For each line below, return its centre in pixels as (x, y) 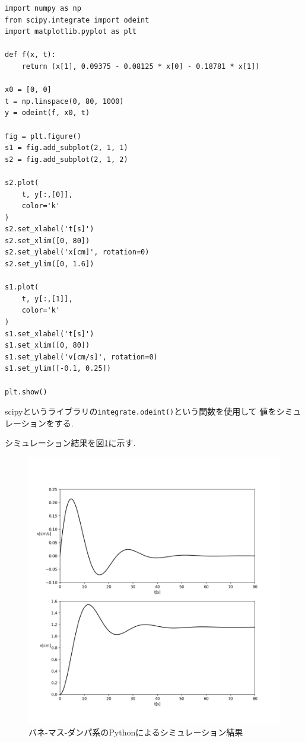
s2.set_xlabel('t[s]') (50, 229)
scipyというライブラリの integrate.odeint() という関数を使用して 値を (141, 411)
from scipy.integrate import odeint (77, 20)
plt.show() (26, 392)
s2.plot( (22, 182)
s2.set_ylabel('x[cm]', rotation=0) (77, 252)
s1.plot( (22, 287)
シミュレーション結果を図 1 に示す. (70, 443)
